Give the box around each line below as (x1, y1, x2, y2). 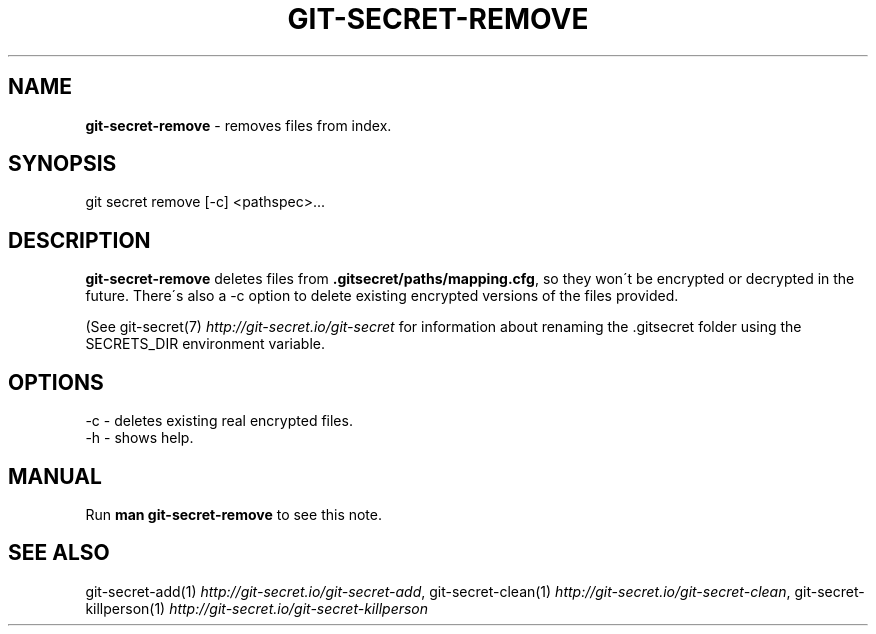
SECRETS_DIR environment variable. (85, 335, 326, 353)
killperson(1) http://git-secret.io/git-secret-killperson (85, 599, 429, 617)
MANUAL (8, 463, 102, 489)
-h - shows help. (85, 429, 194, 447)
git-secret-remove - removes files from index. (85, 116, 392, 134)
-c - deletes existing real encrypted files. (85, 412, 353, 430)
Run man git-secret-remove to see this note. (85, 505, 383, 523)
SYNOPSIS (8, 151, 117, 177)
